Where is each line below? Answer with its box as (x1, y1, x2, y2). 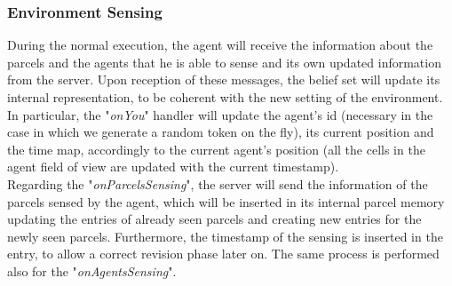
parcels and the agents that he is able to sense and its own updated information (7, 52, 441, 71)
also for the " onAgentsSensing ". (7, 261, 177, 280)
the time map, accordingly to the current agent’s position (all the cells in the (7, 139, 425, 158)
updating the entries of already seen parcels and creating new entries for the (7, 210, 422, 228)
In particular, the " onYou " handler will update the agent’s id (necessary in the (7, 105, 433, 123)
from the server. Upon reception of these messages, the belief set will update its (7, 70, 440, 89)
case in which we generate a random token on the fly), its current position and (7, 123, 434, 141)
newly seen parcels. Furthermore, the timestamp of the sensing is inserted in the (7, 226, 443, 245)
